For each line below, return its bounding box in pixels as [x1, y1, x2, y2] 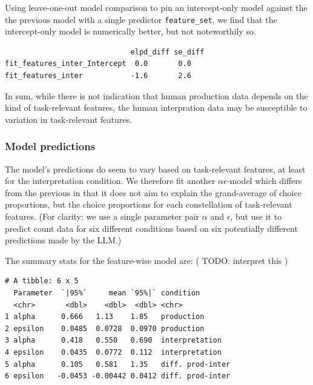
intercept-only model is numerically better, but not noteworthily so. [5, 25, 256, 38]
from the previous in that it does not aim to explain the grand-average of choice [5, 186, 301, 199]
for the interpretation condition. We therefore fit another [5, 174, 216, 187]
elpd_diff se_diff [130, 47, 205, 56]
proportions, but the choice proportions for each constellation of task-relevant [5, 198, 292, 211]
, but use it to [230, 210, 282, 222]
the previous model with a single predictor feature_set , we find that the [5, 13, 277, 25]
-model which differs [226, 174, 302, 187]
